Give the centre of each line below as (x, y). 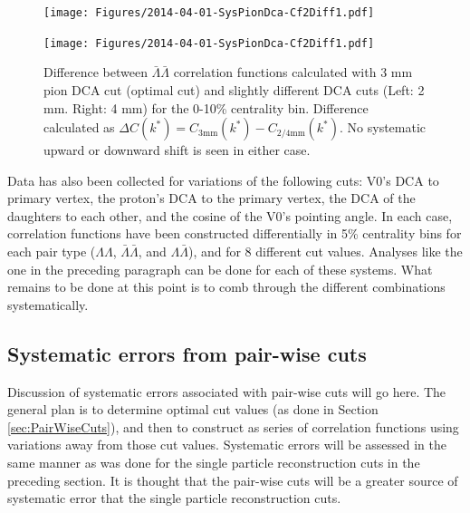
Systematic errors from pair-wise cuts (187, 353)
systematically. (48, 304)
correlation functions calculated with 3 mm (293, 72)
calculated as (79, 127)
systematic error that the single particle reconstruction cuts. (174, 498)
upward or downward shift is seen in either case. (177, 150)
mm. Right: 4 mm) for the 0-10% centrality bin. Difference (206, 107)
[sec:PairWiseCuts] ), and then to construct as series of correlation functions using (233, 426)
